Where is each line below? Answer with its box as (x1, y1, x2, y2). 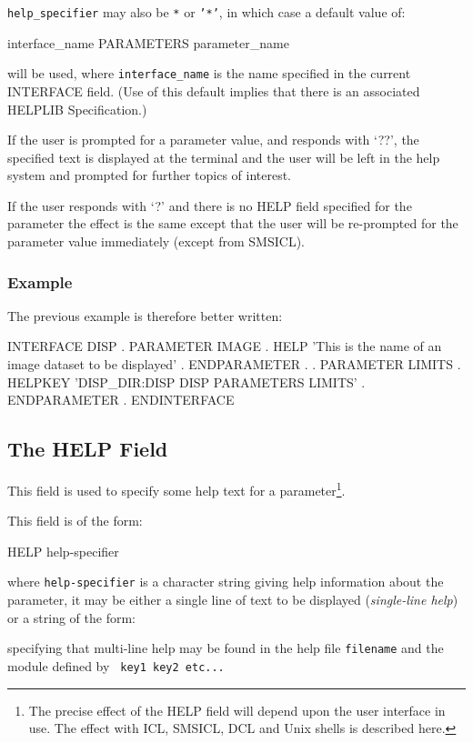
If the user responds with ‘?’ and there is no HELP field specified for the (7, 196, 412, 215)
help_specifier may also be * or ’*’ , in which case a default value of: (7, 3, 406, 21)
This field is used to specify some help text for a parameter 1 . (7, 478, 346, 499)
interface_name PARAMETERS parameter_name (7, 33, 289, 52)
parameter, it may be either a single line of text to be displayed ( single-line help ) (7, 590, 458, 609)
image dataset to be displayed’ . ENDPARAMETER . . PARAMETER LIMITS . (7, 355, 461, 374)
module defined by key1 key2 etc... (7, 656, 225, 675)
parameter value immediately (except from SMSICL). (7, 232, 305, 251)
